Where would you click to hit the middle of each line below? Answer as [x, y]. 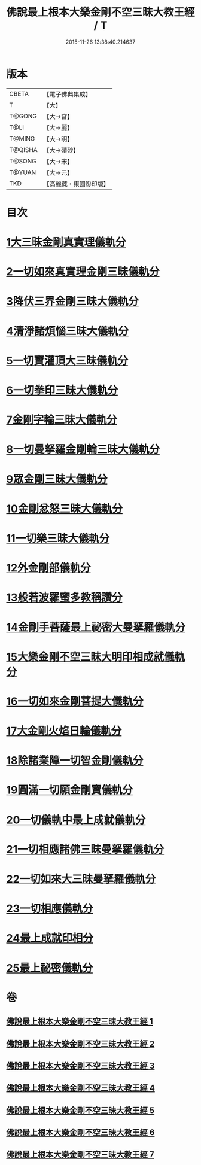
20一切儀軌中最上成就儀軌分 [76, 820]
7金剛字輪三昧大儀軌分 [62, 420]
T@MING [22, 138]
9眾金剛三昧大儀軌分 [57, 479]
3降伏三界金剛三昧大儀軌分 [73, 301]
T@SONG [23, 161]
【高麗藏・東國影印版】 [76, 184]
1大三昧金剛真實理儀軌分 [66, 242]
